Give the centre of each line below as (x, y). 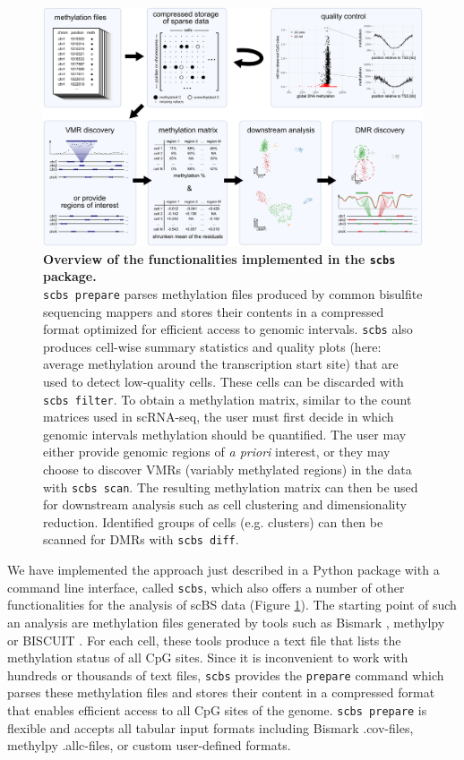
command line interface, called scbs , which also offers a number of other (206, 587)
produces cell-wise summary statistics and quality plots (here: (212, 346)
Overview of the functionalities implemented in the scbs (219, 258)
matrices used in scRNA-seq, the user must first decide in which (219, 417)
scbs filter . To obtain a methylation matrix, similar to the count (228, 399)
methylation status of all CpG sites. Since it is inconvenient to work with (208, 658)
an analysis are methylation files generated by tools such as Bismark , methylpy (226, 622)
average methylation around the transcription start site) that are (221, 364)
